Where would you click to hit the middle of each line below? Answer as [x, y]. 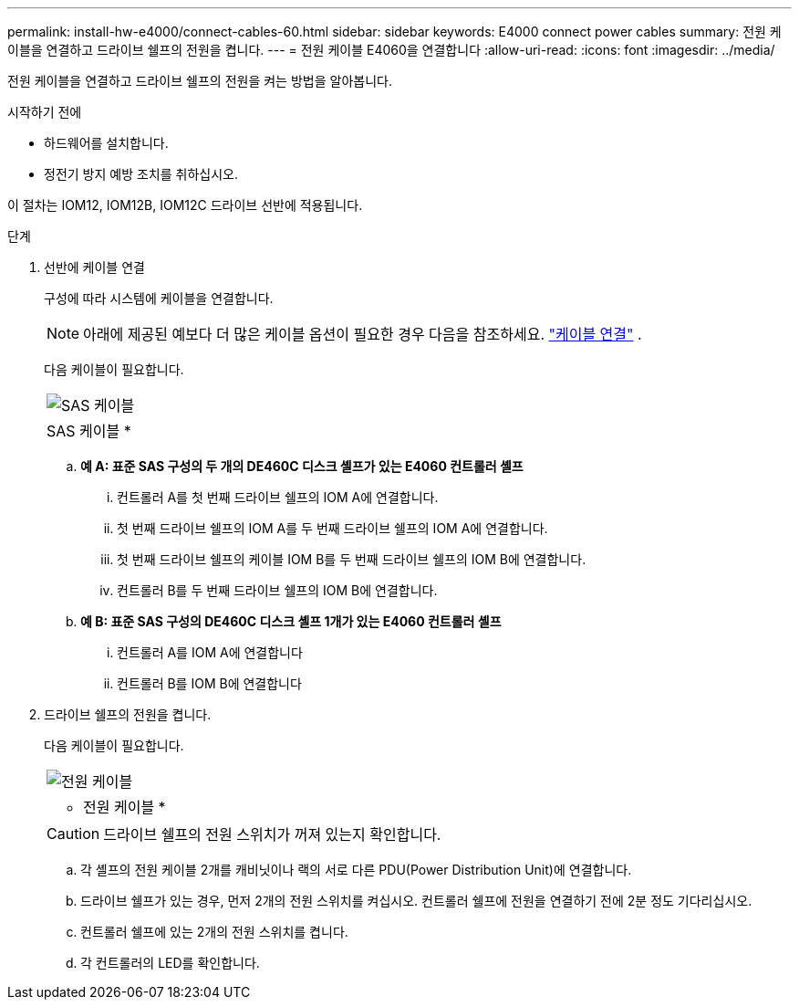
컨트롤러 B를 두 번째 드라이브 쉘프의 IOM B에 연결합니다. [277, 590]
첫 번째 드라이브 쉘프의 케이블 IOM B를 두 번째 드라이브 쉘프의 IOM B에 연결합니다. [352, 559]
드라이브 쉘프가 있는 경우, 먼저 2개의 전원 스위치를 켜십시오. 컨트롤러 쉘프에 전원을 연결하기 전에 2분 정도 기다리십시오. [416, 901]
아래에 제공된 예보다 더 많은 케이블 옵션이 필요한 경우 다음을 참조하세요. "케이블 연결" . [363, 334]
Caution [73, 834]
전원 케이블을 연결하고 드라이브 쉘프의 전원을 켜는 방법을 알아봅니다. [200, 81]
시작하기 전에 [45, 112]
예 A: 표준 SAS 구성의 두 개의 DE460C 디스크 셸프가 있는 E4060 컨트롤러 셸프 [302, 466]
